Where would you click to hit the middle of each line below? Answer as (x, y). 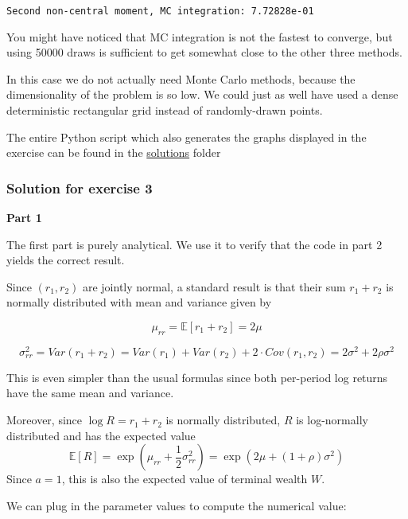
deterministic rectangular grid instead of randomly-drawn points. (165, 110)
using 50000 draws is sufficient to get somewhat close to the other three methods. (204, 52)
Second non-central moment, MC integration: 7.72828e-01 (160, 11)
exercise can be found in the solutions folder (114, 152)
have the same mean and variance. (90, 393)
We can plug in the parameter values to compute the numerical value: (177, 505)
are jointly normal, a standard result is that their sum (214, 286)
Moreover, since (45, 420)
